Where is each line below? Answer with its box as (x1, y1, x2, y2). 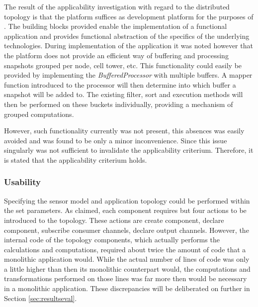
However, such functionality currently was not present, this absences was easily (4, 125, 245, 136)
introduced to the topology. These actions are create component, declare (4, 214, 224, 225)
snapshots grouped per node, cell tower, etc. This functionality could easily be (4, 60, 242, 70)
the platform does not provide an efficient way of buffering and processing (4, 50, 229, 60)
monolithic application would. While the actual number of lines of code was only (4, 254, 250, 264)
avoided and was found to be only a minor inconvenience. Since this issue (4, 135, 227, 145)
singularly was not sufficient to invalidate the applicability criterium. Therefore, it (4, 145, 254, 155)
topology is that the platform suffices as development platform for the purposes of (4, 11, 254, 21)
